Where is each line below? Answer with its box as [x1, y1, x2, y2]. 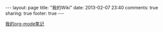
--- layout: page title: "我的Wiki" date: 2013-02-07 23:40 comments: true [5, 5, 158, 11]
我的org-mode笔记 [5, 21, 44, 26]
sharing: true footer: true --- [5, 10, 65, 16]
